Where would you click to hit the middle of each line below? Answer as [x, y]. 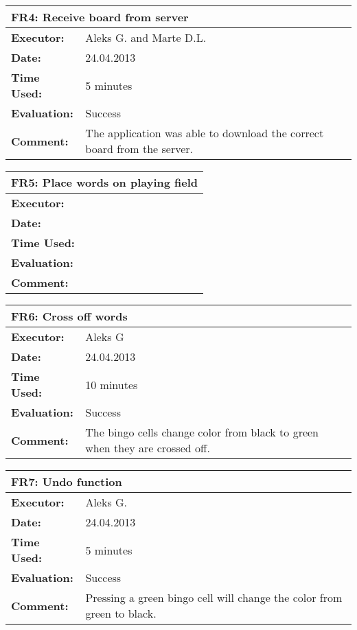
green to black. [121, 613]
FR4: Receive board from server [100, 17]
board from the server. [139, 149]
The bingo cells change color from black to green [202, 432]
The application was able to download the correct [205, 133]
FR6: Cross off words [69, 316]
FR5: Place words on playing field [105, 182]
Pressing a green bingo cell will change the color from [214, 597]
